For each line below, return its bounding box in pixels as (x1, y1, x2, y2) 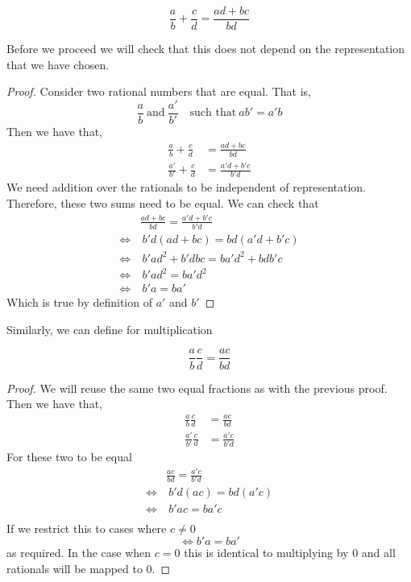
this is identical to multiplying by (184, 544, 349, 561)
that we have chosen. (6, 56, 110, 72)
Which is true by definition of (6, 294, 152, 311)
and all (361, 544, 396, 561)
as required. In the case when (6, 544, 152, 561)
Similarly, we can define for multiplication (6, 320, 213, 337)
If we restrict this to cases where (6, 519, 167, 536)
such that (189, 107, 237, 119)
